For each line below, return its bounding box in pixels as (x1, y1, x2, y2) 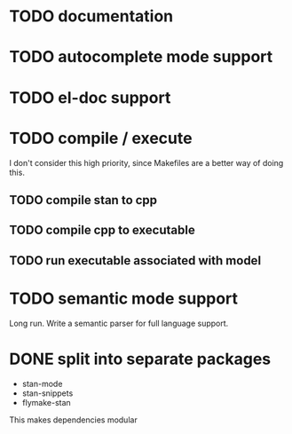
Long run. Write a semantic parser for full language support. (9, 318, 229, 328)
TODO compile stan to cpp (9, 193, 158, 208)
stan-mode (21, 378, 63, 389)
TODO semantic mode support (9, 288, 238, 308)
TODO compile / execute (9, 128, 193, 148)
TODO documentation (9, 6, 174, 27)
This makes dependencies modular (9, 414, 138, 425)
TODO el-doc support (9, 87, 171, 107)
